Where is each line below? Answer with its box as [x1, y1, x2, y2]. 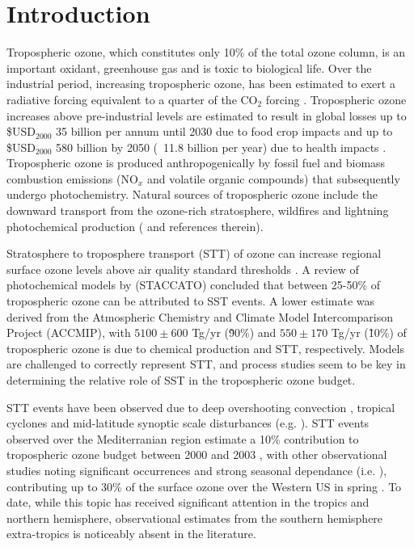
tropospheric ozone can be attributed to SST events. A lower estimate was [6, 292, 375, 309]
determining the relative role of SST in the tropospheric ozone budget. [6, 372, 356, 388]
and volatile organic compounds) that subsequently [146, 170, 400, 187]
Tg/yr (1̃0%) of [331, 324, 407, 341]
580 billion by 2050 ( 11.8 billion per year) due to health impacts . [56, 138, 387, 155]
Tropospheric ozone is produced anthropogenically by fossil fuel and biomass [6, 154, 386, 171]
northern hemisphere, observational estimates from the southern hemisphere [6, 509, 383, 526]
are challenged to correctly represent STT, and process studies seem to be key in [6, 356, 406, 372]
